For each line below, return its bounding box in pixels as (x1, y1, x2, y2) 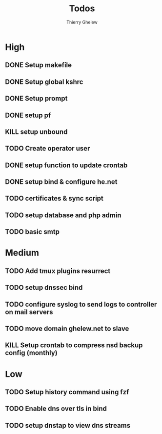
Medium (5, 247, 39, 258)
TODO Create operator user (5, 144, 90, 153)
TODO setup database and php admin (5, 211, 121, 219)
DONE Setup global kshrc (5, 77, 83, 86)
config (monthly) (5, 349, 58, 357)
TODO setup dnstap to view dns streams (5, 421, 131, 430)
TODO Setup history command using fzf (5, 388, 129, 396)
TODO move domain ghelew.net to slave (5, 324, 129, 332)
